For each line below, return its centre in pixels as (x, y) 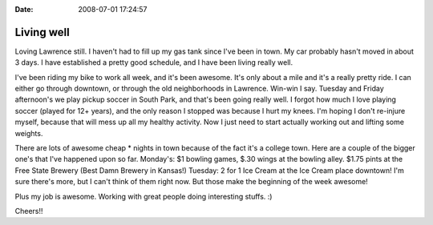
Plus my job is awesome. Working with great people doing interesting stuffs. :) (144, 196)
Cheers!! (29, 211)
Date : (24, 9)
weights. (29, 133)
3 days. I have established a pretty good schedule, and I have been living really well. (154, 62)
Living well (42, 32)
